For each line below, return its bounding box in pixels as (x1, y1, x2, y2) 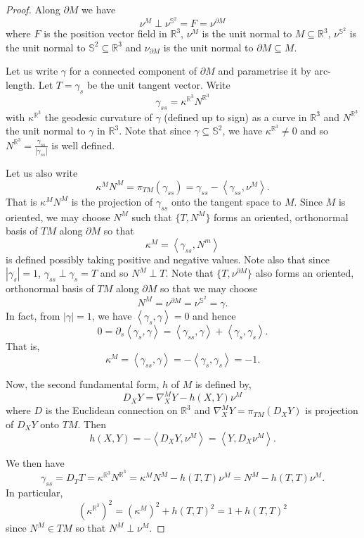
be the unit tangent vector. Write (86, 77, 230, 92)
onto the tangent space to (171, 194, 282, 208)
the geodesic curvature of (44, 109, 152, 124)
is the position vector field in (44, 26, 167, 41)
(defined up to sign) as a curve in (164, 109, 307, 124)
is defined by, (195, 377, 252, 392)
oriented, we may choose (6, 209, 110, 224)
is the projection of (71, 194, 153, 208)
